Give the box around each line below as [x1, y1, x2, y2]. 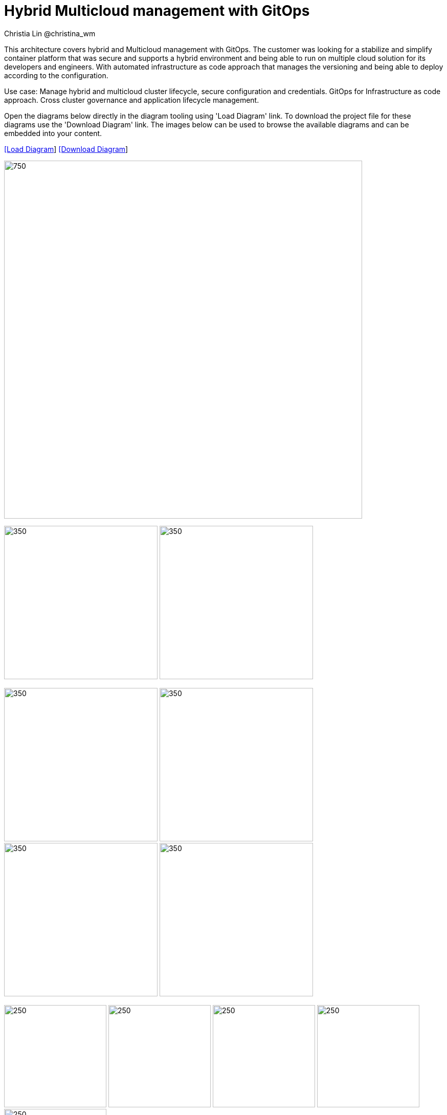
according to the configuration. [4, 71, 108, 80]
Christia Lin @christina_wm [4, 29, 96, 38]
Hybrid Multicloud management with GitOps [4, 2, 310, 19]
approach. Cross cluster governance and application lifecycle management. [4, 95, 259, 104]
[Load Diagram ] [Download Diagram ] [4, 144, 128, 153]
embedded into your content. [4, 128, 102, 138]
